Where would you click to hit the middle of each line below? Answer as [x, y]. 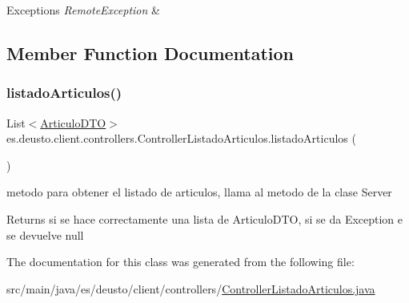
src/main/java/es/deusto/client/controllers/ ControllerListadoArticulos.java [191, 288]
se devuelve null [45, 234]
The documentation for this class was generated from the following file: [180, 262]
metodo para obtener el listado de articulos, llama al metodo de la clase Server [199, 192]
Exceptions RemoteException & [83, 10]
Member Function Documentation [150, 53]
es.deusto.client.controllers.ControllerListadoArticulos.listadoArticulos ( [181, 138]
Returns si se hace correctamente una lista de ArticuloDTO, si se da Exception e [205, 218]
